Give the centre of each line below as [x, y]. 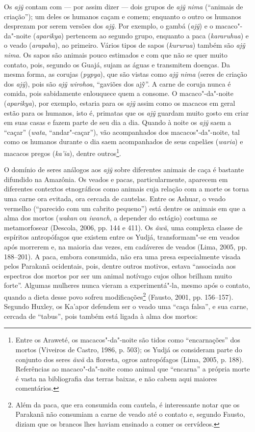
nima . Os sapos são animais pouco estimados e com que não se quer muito [116, 54]
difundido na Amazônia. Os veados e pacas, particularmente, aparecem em [116, 179]
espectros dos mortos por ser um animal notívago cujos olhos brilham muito [118, 275]
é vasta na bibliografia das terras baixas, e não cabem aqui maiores [116, 378]
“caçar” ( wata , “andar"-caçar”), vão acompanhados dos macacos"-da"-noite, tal [122, 132]
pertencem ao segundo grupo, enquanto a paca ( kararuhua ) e [157, 35]
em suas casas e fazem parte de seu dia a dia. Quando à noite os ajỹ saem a [118, 122]
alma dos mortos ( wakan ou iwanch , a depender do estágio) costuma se [111, 218]
